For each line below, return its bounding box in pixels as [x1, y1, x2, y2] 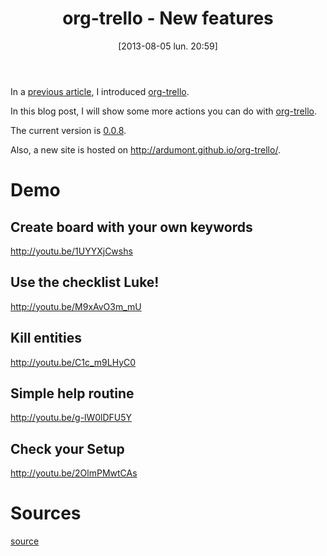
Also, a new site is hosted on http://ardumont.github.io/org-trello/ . [10, 143, 281, 156]
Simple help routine [10, 385, 135, 402]
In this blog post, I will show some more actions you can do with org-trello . [10, 105, 317, 117]
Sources [10, 502, 82, 525]
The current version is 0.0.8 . [10, 124, 127, 136]
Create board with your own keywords [10, 218, 253, 236]
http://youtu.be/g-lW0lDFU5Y [10, 412, 133, 424]
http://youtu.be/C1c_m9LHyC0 [10, 356, 137, 368]
